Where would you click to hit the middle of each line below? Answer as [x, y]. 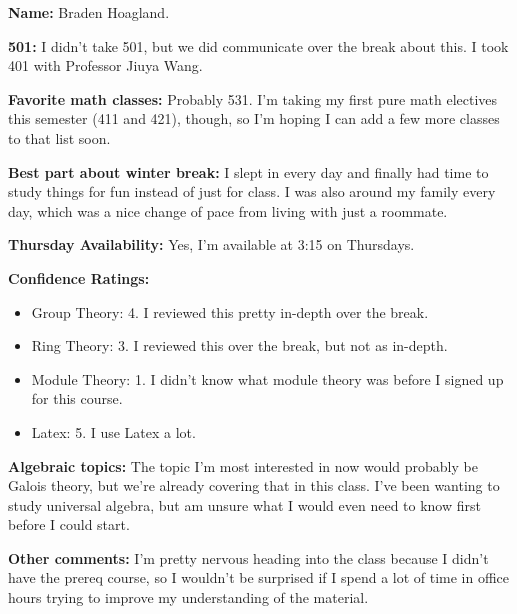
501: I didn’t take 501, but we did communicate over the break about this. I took [258, 45]
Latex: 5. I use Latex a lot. [113, 431]
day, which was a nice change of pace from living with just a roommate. [228, 210]
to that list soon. [59, 137]
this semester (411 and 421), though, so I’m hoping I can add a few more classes [254, 118]
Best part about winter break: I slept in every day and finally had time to [248, 171]
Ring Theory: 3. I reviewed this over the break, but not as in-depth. [239, 345]
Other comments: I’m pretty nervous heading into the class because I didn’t [248, 557]
